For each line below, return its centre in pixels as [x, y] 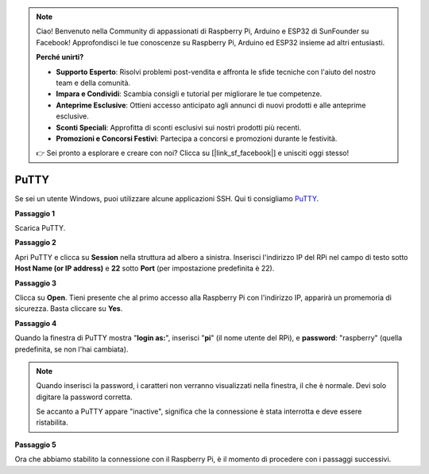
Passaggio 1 [35, 213]
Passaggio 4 [36, 323]
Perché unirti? [60, 57]
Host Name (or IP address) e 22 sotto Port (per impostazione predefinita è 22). [145, 268]
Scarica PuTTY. [40, 227]
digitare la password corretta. [84, 397]
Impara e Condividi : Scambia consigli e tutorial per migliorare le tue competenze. [189, 94]
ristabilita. [52, 422]
